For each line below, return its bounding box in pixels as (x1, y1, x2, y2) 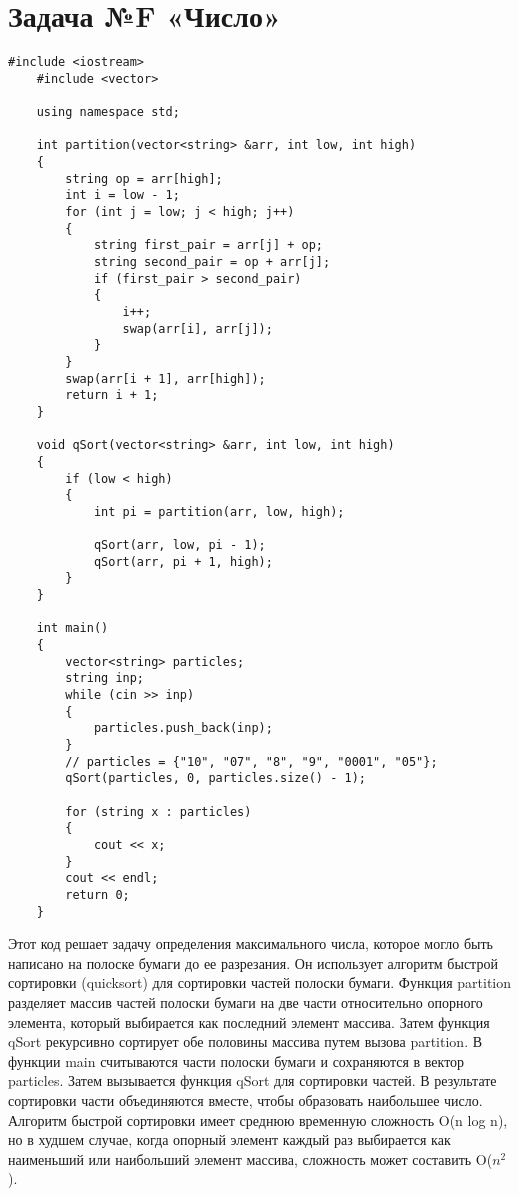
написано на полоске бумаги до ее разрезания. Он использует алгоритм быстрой (8, 952, 498, 973)
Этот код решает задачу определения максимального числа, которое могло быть (8, 933, 493, 954)
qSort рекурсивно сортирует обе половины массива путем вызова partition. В (8, 1031, 483, 1052)
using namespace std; (36, 105, 180, 120)
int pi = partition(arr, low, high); (93, 504, 345, 519)
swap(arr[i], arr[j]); (122, 321, 273, 336)
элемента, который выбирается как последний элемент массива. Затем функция (8, 1011, 490, 1032)
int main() (36, 621, 109, 636)
